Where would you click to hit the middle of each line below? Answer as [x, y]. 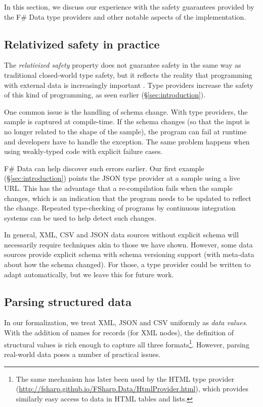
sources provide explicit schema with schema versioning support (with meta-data [129, 254]
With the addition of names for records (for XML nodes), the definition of [119, 333]
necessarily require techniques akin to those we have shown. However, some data [128, 244]
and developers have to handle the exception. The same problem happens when [127, 141]
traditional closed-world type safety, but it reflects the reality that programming [128, 74]
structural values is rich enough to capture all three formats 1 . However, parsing [127, 343]
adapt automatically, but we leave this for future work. [89, 274]
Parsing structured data [68, 301]
